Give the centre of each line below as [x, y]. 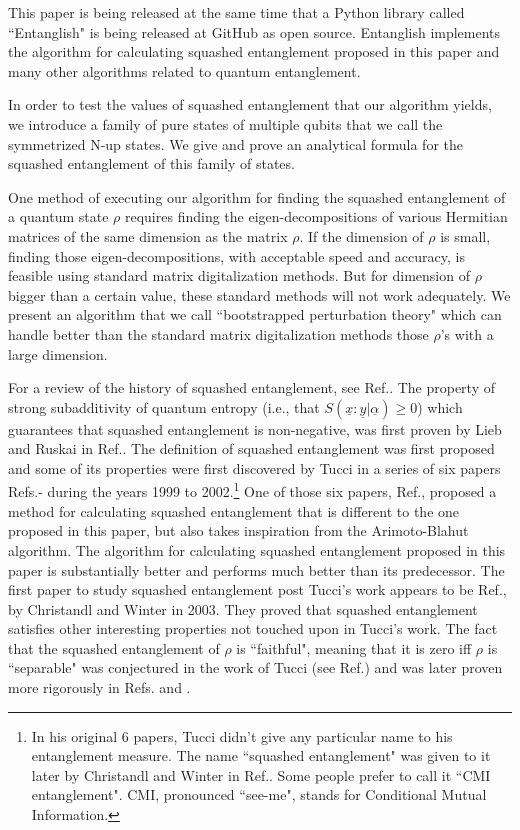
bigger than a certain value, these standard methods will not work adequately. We [259, 294]
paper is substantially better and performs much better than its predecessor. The [256, 569]
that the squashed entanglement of [114, 647]
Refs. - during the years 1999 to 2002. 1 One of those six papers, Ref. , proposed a [252, 490]
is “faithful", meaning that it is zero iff [354, 647]
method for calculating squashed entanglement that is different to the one [234, 510]
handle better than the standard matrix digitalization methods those [218, 333]
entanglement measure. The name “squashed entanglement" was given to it [261, 755]
